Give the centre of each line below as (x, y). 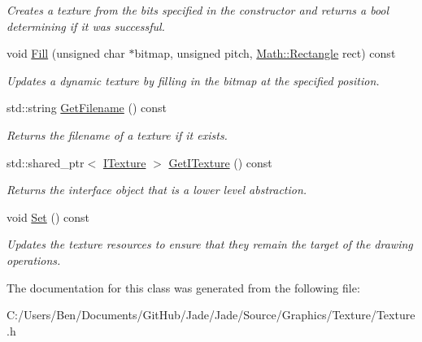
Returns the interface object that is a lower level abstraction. (157, 190)
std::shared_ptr (46, 162)
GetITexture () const (220, 162)
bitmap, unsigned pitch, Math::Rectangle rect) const (265, 53)
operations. (34, 260)
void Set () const (48, 216)
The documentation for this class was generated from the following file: (183, 287)
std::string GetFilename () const (87, 108)
